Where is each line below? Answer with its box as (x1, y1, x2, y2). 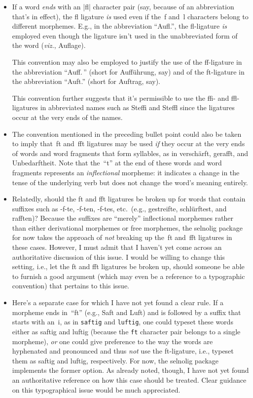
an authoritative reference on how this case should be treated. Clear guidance (12, 374, 247, 385)
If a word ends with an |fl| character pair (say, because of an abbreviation (12, 1, 234, 11)
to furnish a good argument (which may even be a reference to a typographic (12, 271, 245, 281)
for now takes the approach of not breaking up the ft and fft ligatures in (12, 232, 232, 242)
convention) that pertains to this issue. (12, 280, 129, 291)
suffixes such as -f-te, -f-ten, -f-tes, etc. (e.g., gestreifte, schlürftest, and (12, 203, 227, 213)
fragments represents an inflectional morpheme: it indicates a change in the (12, 167, 240, 177)
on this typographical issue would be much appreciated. (12, 384, 181, 395)
